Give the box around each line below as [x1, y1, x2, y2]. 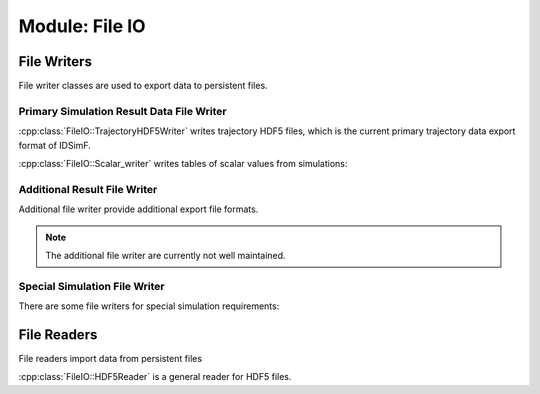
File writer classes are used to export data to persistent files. [18, 80, 269, 92]
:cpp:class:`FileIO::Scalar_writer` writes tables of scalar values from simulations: [18, 157, 348, 169]
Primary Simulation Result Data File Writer [18, 104, 227, 118]
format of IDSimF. [18, 139, 92, 151]
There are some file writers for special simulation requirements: [18, 300, 280, 312]
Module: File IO [18, 15, 146, 37]
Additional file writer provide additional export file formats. [18, 203, 259, 215]
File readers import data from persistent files [18, 352, 203, 364]
